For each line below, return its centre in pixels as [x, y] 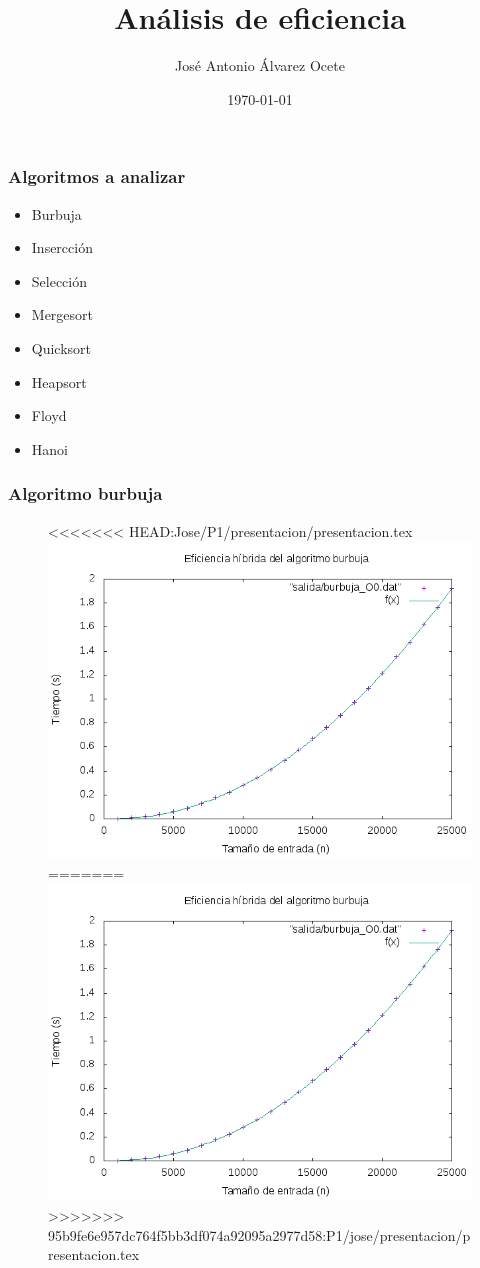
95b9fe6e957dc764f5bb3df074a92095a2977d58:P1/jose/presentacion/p [259, 1234]
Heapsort [59, 381]
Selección [59, 280]
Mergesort [62, 314]
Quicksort [61, 347]
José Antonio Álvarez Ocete [260, 65]
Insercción [62, 247]
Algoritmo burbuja [85, 493]
